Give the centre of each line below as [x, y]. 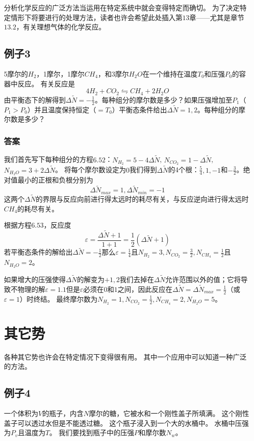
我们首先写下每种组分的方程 [49, 159]
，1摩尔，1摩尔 [61, 73]
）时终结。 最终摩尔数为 [59, 298]
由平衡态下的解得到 [35, 99]
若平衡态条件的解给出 [38, 252]
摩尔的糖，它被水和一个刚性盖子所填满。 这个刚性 [169, 413]
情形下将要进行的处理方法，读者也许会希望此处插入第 [96, 17]
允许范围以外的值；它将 [203, 279]
